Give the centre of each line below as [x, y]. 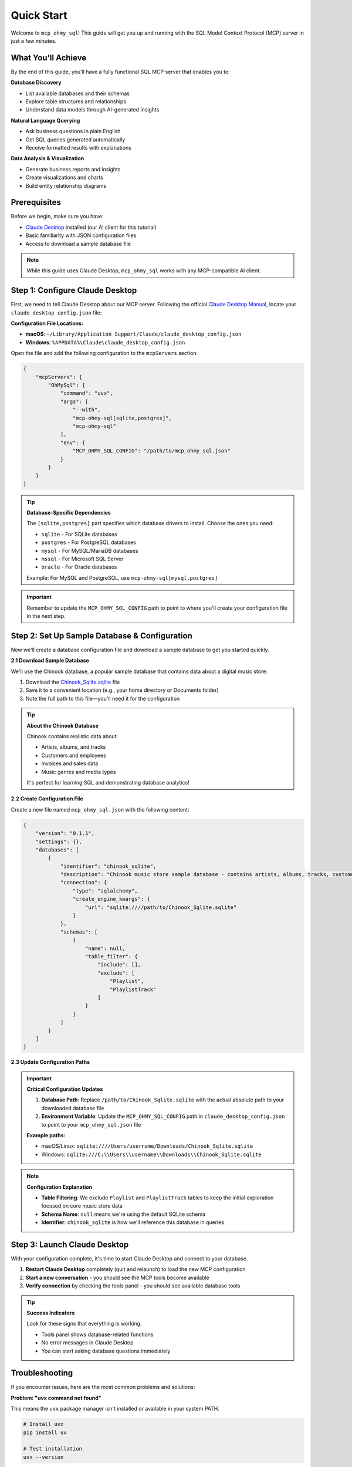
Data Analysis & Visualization [48, 158]
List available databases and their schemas [78, 93]
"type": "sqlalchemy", [105, 891]
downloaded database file [73, 1108]
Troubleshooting [42, 1373]
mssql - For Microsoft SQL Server [82, 559]
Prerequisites [36, 202]
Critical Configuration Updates [65, 1089]
